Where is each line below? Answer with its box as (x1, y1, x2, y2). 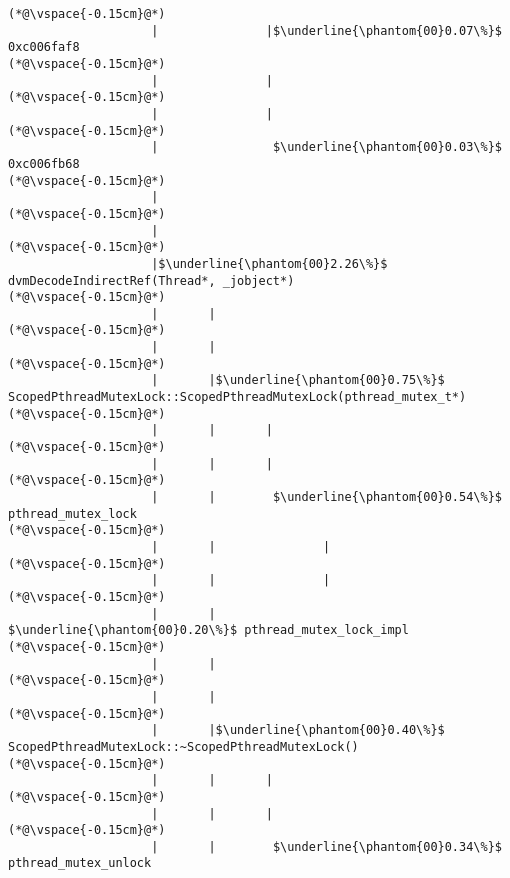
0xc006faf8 (8, 40, 80, 55)
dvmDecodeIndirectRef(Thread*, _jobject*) (8, 273, 295, 288)
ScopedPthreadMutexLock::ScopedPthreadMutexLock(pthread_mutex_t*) (8, 390, 467, 405)
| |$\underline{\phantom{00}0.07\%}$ (151, 23, 502, 38)
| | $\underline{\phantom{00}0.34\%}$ (151, 839, 502, 854)
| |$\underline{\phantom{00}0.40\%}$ (151, 723, 445, 738)
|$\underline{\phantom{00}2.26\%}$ (151, 256, 388, 271)
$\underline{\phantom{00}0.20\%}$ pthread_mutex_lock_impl (8, 623, 409, 638)
